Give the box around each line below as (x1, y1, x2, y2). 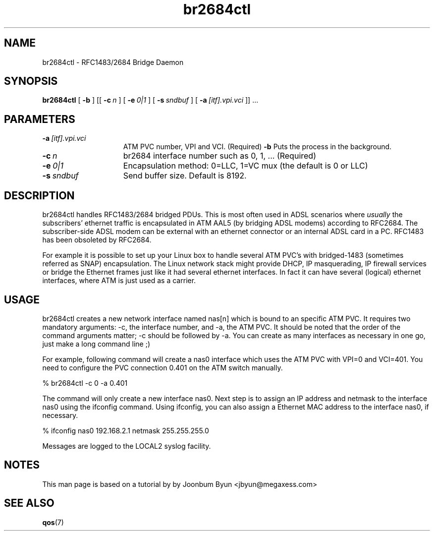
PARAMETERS (4, 113, 75, 125)
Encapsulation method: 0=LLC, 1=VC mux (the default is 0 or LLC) (123, 161, 368, 171)
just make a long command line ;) (42, 339, 150, 348)
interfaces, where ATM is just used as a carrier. (42, 276, 196, 285)
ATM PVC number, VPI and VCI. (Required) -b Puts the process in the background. (123, 142, 392, 151)
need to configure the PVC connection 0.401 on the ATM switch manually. (42, 363, 283, 372)
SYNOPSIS (4, 75, 58, 88)
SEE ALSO (4, 497, 54, 510)
